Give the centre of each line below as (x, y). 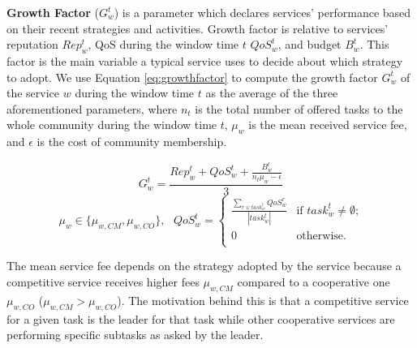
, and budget (310, 44)
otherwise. (321, 236)
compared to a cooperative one (314, 281)
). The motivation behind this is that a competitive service (263, 300)
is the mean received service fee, (328, 125)
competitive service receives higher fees (103, 281)
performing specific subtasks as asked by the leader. (135, 335)
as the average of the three (272, 93)
